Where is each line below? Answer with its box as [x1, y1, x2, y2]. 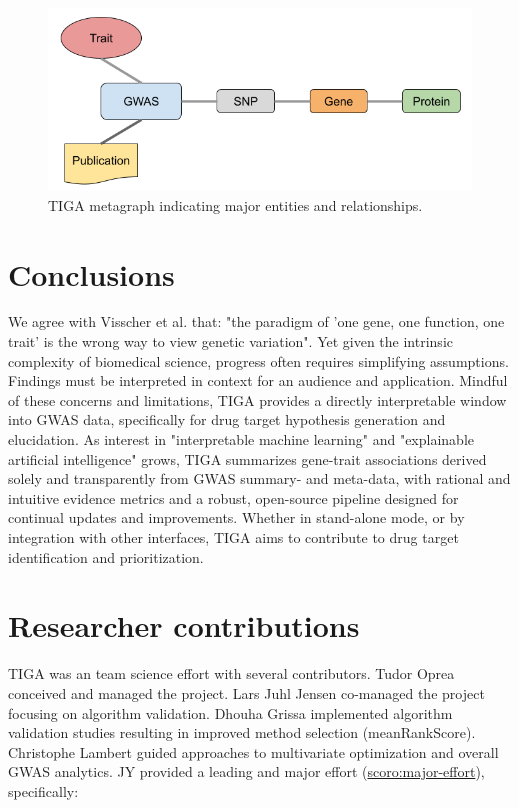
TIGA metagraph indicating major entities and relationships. [48, 194, 423, 215]
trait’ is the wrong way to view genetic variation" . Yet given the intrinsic [8, 331, 453, 352]
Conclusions [8, 253, 175, 294]
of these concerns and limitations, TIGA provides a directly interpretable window [8, 389, 507, 410]
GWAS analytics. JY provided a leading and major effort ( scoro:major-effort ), [8, 761, 485, 782]
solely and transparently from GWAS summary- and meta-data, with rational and [8, 468, 511, 489]
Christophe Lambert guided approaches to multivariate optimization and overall [8, 741, 499, 762]
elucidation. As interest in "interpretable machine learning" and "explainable [8, 429, 475, 450]
